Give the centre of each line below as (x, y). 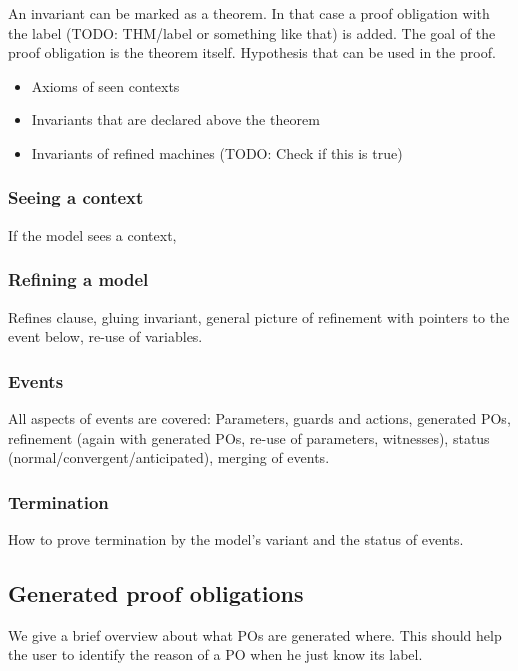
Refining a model (78, 279)
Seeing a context (76, 197)
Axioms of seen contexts (105, 85)
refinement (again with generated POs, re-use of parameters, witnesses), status (249, 437)
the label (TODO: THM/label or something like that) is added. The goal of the (252, 32)
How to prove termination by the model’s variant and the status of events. (236, 539)
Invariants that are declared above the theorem (175, 119)
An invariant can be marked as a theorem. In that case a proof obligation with (249, 13)
